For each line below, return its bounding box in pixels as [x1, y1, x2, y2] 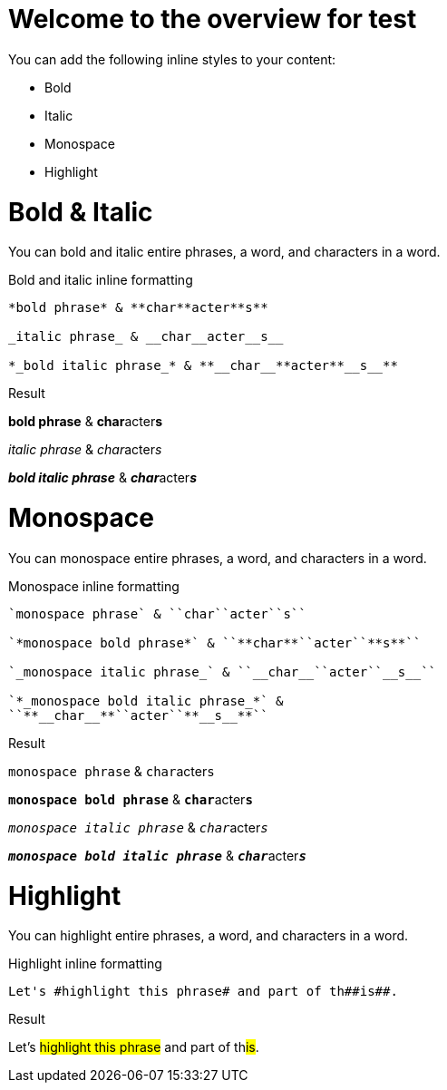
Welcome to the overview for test [8, 4, 417, 34]
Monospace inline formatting [8, 578, 180, 594]
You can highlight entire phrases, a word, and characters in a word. [8, 928, 409, 944]
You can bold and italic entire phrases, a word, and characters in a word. [8, 244, 441, 260]
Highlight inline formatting [8, 956, 162, 972]
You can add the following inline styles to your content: [8, 51, 336, 67]
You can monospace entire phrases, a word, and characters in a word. [8, 550, 427, 566]
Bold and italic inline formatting [8, 272, 193, 288]
